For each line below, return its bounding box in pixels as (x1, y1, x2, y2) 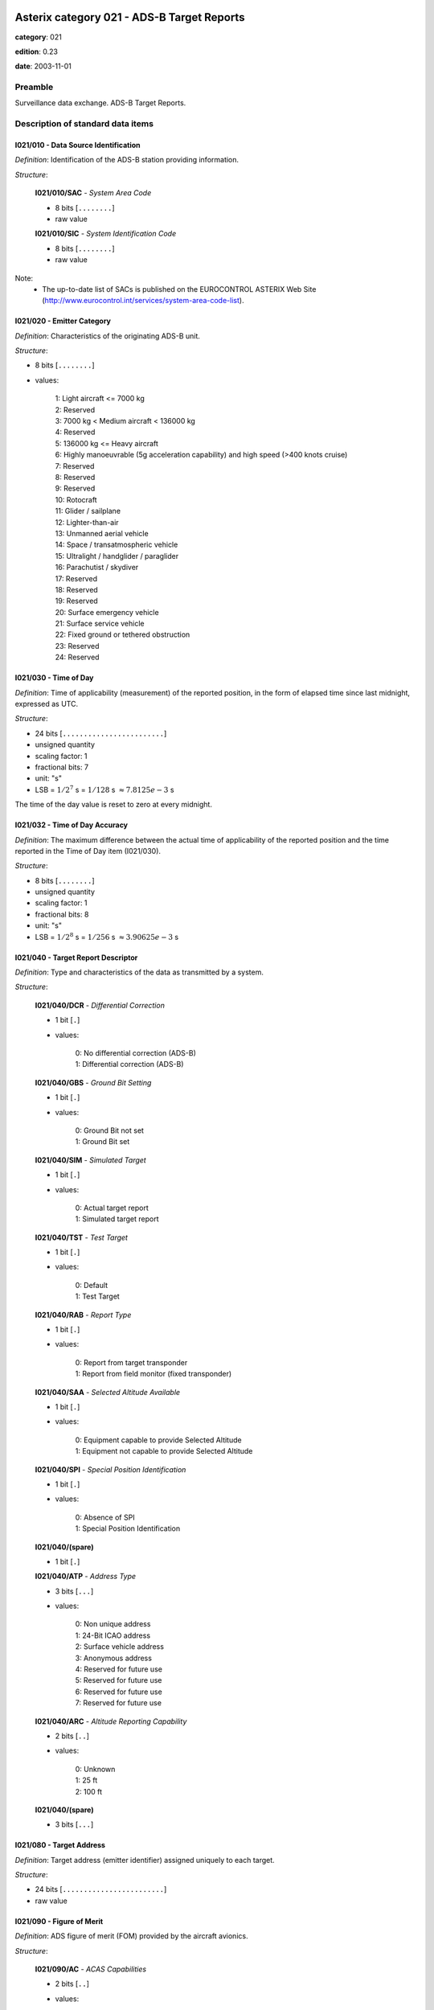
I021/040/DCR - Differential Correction (35, 1000, 165, 1010)
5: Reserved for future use (75, 1676, 162, 1685)
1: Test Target (75, 1291, 120, 1302)
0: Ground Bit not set (75, 1126, 145, 1135)
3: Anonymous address (75, 1653, 153, 1663)
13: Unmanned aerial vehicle (55, 528, 149, 538)
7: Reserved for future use (75, 1698, 162, 1708)
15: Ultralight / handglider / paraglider (55, 551, 179, 560)
